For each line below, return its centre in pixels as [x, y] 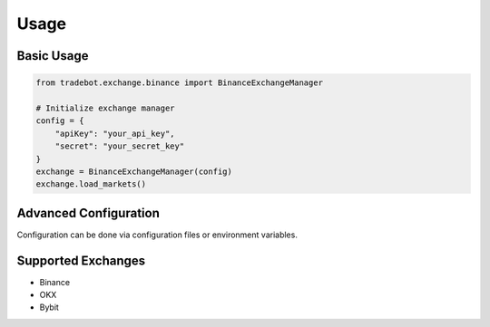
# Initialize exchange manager [106, 108]
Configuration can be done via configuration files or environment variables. [157, 235]
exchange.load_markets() [91, 184]
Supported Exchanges [81, 260]
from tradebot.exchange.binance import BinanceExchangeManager [180, 83]
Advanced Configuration [88, 213]
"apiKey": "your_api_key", [115, 133]
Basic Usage [53, 56]
